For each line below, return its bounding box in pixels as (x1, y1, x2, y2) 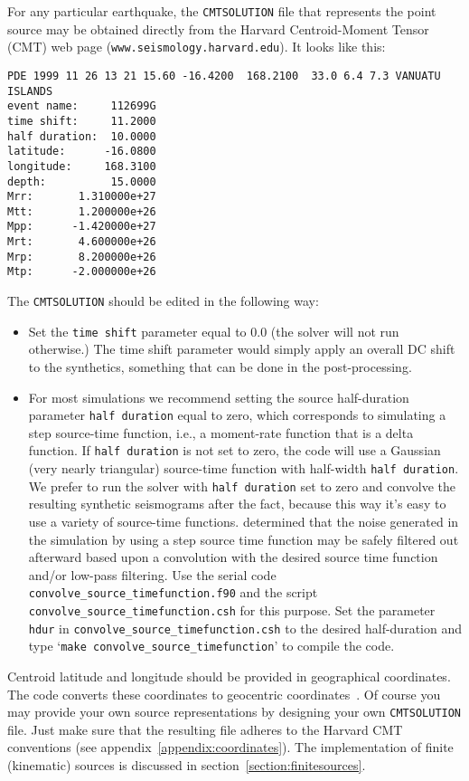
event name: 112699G (7, 100, 156, 113)
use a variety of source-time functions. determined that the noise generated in (28, 512, 459, 530)
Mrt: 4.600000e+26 (7, 235, 156, 249)
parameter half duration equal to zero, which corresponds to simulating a (28, 405, 446, 424)
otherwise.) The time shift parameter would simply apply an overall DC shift (28, 339, 455, 358)
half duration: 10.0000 (7, 129, 156, 143)
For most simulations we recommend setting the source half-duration (28, 387, 409, 406)
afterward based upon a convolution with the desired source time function (28, 548, 438, 567)
